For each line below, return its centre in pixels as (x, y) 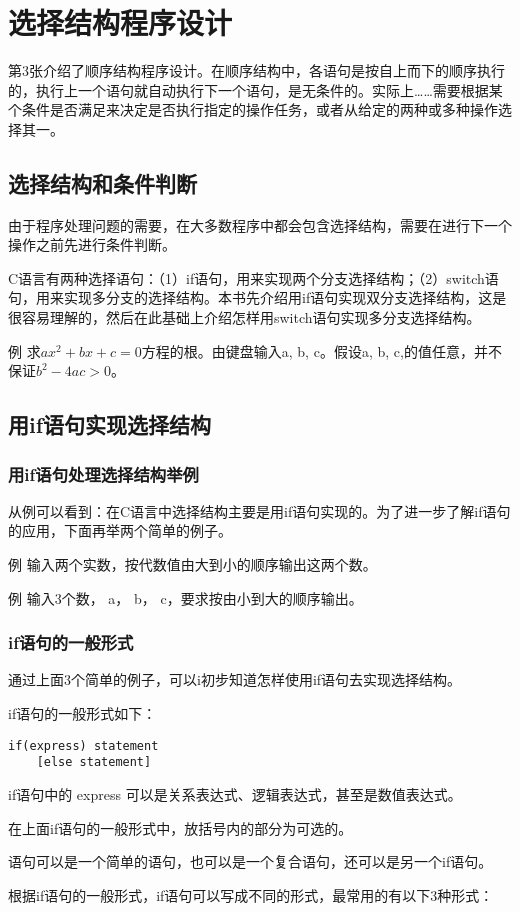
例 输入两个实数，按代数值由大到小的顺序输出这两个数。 (192, 564)
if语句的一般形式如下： (82, 713)
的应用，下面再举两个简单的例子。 (120, 530)
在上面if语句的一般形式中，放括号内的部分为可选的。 (180, 827)
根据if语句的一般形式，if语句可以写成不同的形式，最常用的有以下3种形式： (251, 894)
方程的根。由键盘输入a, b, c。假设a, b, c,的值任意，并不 (321, 350)
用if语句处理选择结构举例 (103, 473)
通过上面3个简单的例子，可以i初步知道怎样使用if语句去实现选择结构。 (235, 679)
